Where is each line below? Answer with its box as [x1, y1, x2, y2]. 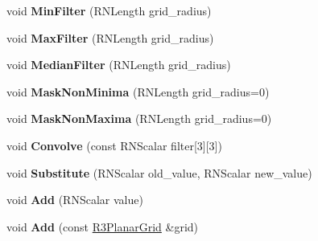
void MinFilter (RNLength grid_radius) [6, 2, 212, 18]
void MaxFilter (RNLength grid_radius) [6, 29, 214, 46]
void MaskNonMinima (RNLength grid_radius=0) [6, 83, 270, 100]
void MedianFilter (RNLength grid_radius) [6, 56, 231, 73]
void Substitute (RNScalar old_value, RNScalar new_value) [6, 164, 312, 181]
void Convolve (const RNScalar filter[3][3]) [6, 137, 222, 153]
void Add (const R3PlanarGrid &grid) [6, 218, 199, 235]
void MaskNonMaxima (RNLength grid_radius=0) [6, 110, 272, 127]
